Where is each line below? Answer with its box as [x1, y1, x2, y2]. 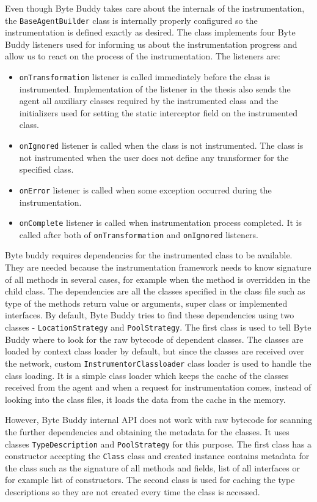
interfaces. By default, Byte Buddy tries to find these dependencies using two [5, 309, 294, 321]
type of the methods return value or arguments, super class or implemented [5, 296, 288, 309]
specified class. [19, 163, 74, 176]
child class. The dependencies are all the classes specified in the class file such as [5, 285, 305, 298]
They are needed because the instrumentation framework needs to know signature [5, 261, 312, 274]
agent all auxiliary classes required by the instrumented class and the [19, 94, 279, 107]
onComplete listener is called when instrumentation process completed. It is [19, 216, 302, 229]
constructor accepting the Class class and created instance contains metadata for [5, 449, 310, 462]
